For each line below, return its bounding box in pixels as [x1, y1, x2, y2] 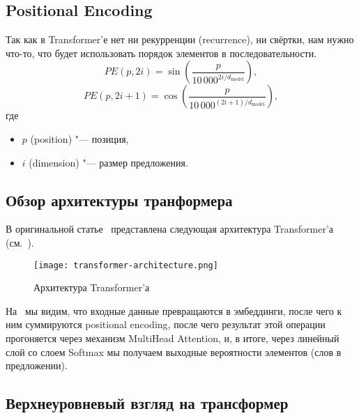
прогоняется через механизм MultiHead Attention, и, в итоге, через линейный [6, 331, 339, 345]
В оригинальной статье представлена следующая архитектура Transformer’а [6, 222, 334, 236]
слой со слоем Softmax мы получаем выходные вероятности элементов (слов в [6, 344, 342, 359]
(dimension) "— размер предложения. [29, 155, 188, 169]
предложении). [6, 358, 68, 373]
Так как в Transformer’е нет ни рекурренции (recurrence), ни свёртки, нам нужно [6, 32, 354, 47]
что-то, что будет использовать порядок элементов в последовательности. [6, 45, 317, 60]
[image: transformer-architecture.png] [33, 260, 218, 270]
